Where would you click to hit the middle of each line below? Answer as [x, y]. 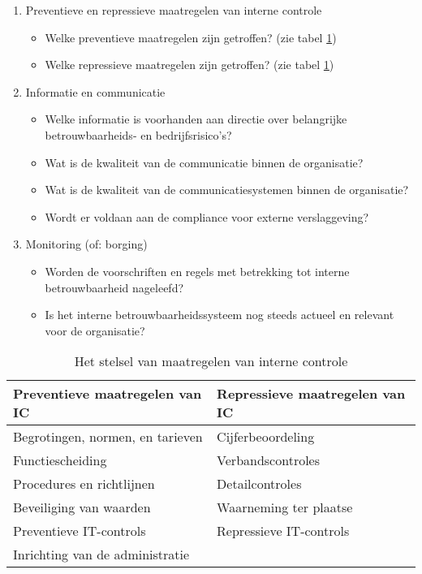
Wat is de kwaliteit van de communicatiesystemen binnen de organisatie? [227, 190]
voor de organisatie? [95, 330]
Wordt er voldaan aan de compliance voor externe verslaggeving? [207, 216]
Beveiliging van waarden [82, 507]
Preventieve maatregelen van [108, 394]
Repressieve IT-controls [283, 531]
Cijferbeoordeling [266, 437]
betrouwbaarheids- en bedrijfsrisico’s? [138, 134]
